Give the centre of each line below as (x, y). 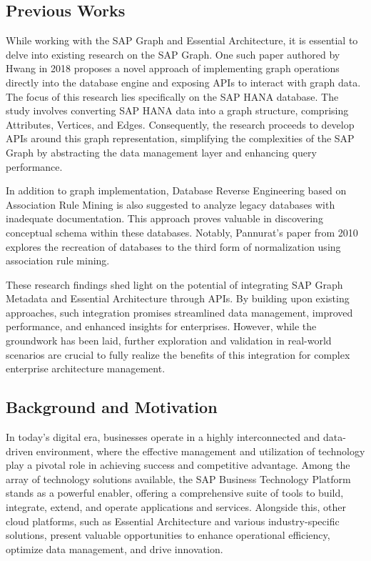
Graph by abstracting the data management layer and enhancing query (161, 152)
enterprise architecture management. (86, 368)
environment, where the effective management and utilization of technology (200, 451)
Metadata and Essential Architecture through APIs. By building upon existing (178, 298)
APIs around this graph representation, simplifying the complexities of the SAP (180, 138)
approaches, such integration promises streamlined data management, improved (179, 312)
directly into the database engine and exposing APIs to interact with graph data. (183, 82)
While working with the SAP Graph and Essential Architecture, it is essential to (182, 40)
